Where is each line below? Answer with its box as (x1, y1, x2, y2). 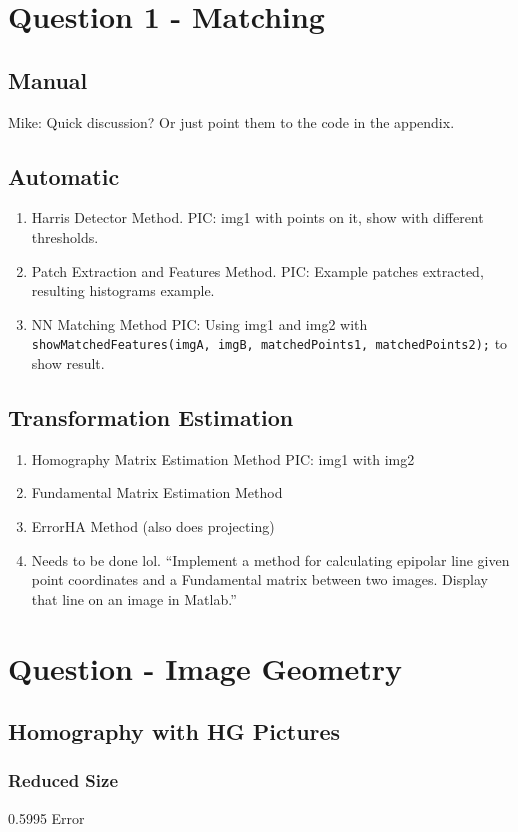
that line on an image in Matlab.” (31, 588, 237, 609)
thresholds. (31, 226, 99, 247)
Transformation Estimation (8, 401, 294, 432)
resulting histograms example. (31, 280, 215, 301)
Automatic (8, 160, 120, 191)
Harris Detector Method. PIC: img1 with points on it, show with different (31, 207, 484, 228)
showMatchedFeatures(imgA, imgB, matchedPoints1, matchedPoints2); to (31, 333, 508, 354)
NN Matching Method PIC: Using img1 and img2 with (31, 313, 368, 334)
